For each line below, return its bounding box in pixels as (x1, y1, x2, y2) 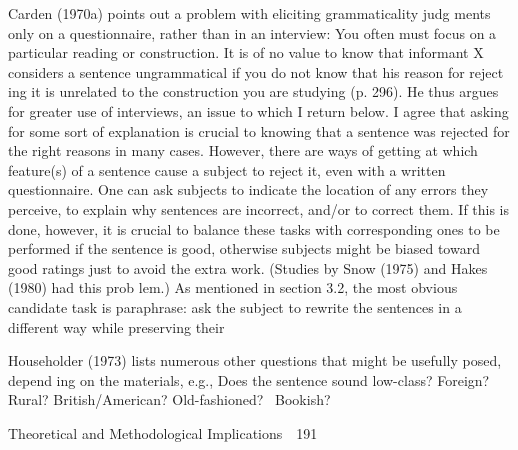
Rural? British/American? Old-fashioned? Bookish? (8, 389, 331, 410)
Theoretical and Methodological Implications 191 (8, 422, 318, 443)
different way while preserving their (8, 316, 225, 337)
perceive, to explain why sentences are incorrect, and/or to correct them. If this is (8, 198, 510, 219)
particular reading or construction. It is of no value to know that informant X (8, 42, 484, 63)
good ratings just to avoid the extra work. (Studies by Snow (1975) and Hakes (8, 257, 488, 278)
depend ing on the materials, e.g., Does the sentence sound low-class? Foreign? (8, 369, 490, 390)
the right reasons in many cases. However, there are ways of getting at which (8, 140, 478, 161)
